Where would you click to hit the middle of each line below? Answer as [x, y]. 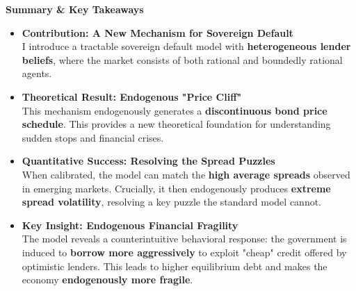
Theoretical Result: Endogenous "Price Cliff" [132, 96]
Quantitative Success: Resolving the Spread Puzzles [148, 161]
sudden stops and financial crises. [93, 137]
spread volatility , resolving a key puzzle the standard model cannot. [172, 202]
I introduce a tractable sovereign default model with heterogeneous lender [186, 46]
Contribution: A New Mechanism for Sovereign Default [157, 32]
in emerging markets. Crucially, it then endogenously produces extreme [176, 188]
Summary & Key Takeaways [75, 9]
